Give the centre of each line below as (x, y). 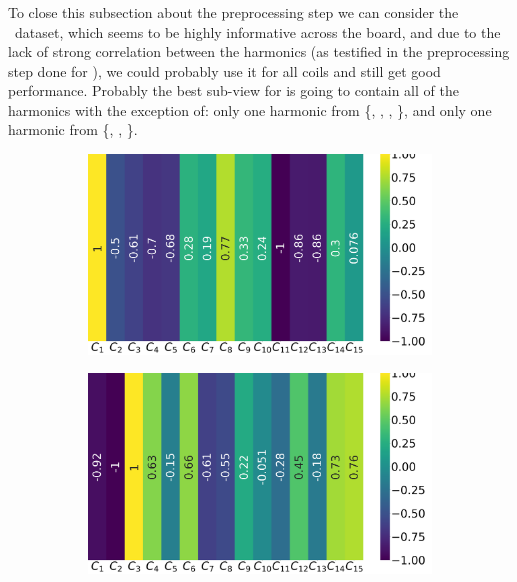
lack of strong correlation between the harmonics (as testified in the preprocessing (259, 51)
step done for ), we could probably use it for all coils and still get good (224, 70)
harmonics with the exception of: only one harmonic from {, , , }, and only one (250, 109)
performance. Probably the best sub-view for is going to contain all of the (233, 90)
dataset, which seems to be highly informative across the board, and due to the (257, 31)
